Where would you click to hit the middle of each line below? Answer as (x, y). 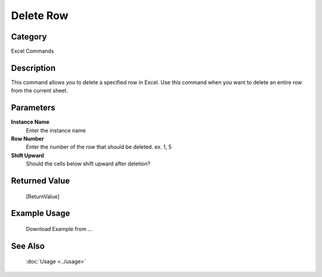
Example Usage (41, 213)
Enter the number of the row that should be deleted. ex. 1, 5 (99, 147)
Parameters (33, 108)
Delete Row (40, 16)
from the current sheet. (40, 91)
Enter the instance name (56, 130)
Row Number (27, 139)
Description (33, 68)
